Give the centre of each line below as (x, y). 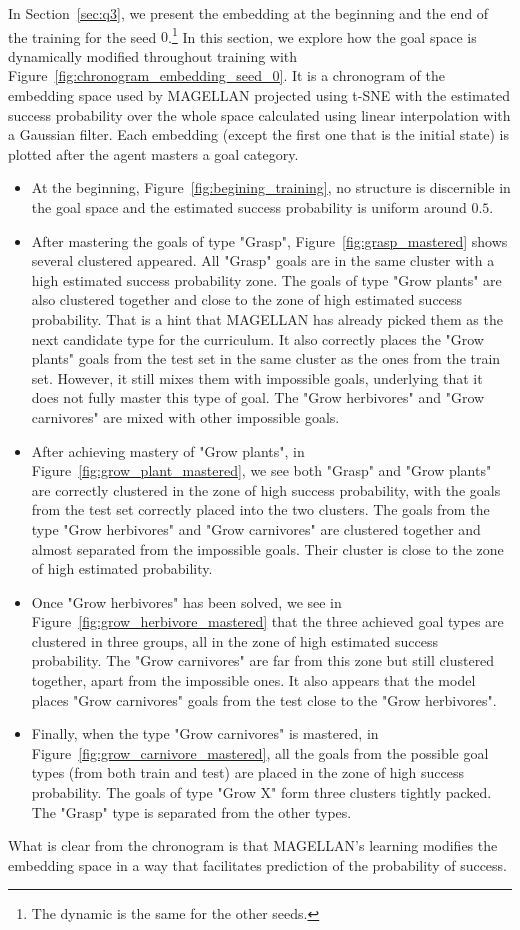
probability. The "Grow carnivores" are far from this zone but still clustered (263, 660)
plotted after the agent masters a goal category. (153, 153)
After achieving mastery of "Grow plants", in (168, 450)
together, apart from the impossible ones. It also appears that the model (253, 680)
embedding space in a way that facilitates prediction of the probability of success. (258, 864)
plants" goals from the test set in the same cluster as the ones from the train (266, 358)
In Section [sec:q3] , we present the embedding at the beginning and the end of (248, 13)
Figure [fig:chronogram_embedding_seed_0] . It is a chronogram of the (226, 75)
